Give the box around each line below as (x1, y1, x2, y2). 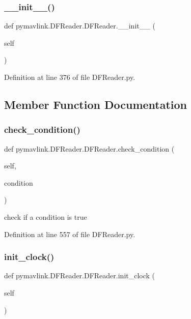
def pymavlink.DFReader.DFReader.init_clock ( (4, 270, 155, 281)
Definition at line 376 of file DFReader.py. (4, 72, 135, 82)
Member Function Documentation (4, 96, 187, 112)
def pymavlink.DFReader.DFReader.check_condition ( (4, 143, 175, 154)
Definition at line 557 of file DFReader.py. (4, 228, 135, 239)
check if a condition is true (4, 211, 87, 222)
